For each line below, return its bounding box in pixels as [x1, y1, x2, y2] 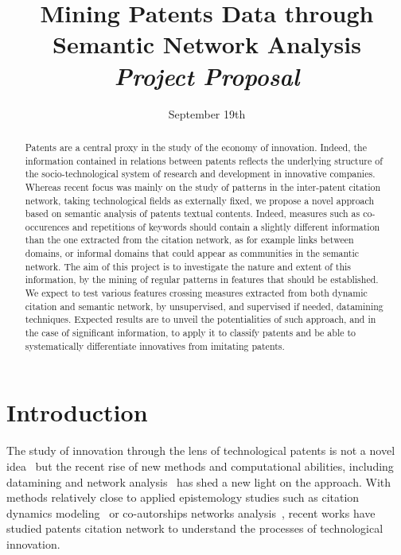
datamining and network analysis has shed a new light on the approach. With [6, 473, 391, 490]
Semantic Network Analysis [53, 28, 361, 60]
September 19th [168, 105, 246, 122]
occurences [25, 219, 70, 233]
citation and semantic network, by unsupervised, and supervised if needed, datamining [25, 299, 383, 312]
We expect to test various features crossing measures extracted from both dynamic [25, 286, 368, 300]
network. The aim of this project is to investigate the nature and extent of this [25, 259, 352, 273]
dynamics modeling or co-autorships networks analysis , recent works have [6, 504, 376, 521]
